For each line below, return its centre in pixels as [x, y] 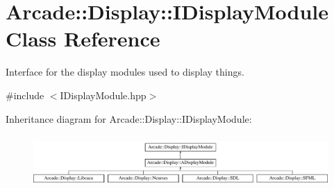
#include [25, 95]
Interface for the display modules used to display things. [125, 72]
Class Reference [83, 39]
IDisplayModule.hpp [103, 95]
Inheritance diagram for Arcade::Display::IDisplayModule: [129, 118]
